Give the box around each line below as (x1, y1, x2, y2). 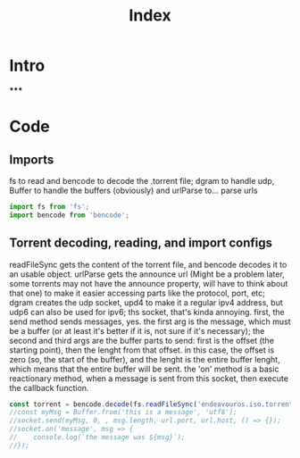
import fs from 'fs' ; (9, 202, 90, 211)
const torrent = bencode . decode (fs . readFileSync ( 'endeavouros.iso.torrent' (9, 399, 297, 409)
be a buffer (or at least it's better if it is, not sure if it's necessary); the (9, 325, 265, 336)
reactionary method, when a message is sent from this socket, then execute (9, 372, 288, 384)
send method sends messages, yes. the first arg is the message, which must (9, 316, 291, 327)
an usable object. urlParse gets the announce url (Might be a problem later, (9, 269, 286, 279)
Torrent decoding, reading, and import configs (9, 236, 273, 251)
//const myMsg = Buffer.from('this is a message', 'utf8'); (9, 408, 238, 417)
